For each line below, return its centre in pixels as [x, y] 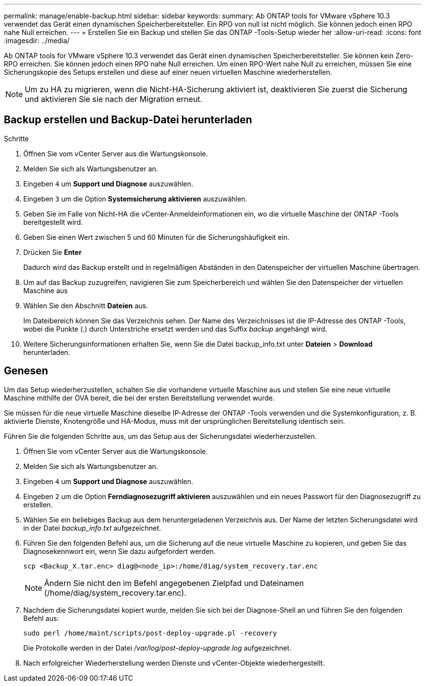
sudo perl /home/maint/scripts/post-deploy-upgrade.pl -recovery [150, 633]
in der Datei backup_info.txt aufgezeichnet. [92, 528]
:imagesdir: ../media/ [37, 41]
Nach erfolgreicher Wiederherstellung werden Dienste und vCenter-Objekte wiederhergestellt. [174, 663]
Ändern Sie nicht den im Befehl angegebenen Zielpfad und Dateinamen [174, 583]
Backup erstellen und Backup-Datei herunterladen [128, 120]
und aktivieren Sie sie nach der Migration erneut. [114, 99]
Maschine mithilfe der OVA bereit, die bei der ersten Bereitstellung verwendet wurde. [139, 398]
